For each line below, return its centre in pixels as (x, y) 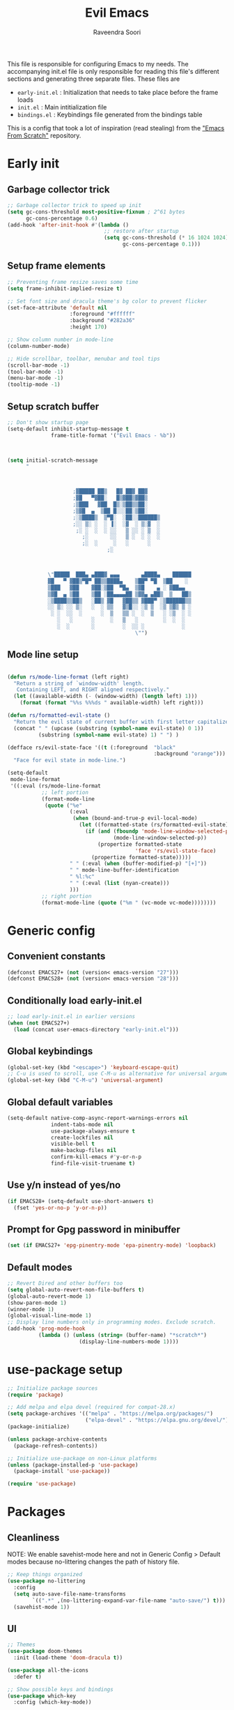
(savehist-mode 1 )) (42, 1607)
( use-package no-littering (46, 1581)
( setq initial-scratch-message (53, 460)
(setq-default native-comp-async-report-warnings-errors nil (98, 1118)
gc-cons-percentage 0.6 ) (62, 218)
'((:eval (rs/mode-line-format (55, 786)
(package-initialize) (39, 1427)
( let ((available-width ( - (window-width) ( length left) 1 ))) (106, 696)
